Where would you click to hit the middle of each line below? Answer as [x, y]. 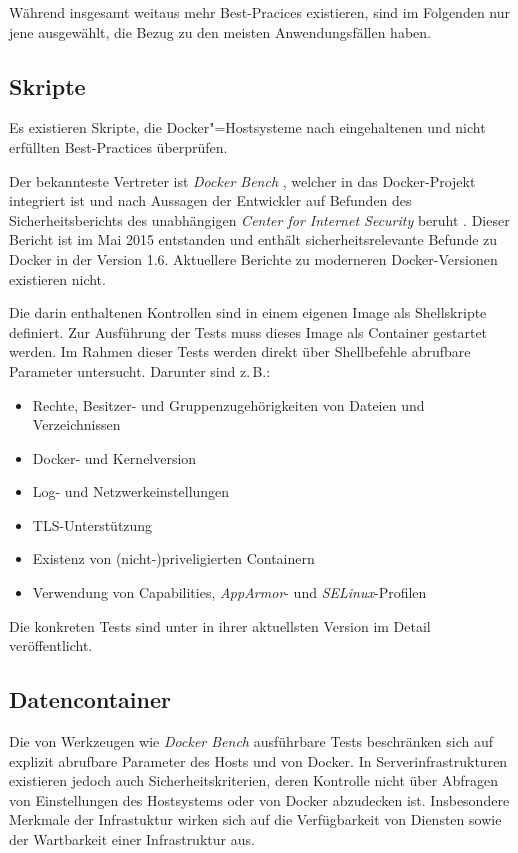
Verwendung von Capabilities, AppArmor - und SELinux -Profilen [229, 592]
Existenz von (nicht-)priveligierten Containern [173, 558]
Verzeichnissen [76, 424]
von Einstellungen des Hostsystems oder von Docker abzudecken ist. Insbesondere [259, 799]
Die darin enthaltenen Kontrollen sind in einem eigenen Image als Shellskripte [248, 312]
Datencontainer [90, 699]
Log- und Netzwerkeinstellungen [131, 491]
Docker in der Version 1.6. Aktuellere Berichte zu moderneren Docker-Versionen [253, 258]
